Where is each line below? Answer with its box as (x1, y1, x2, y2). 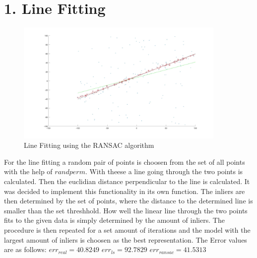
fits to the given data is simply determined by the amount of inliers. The (4, 215, 225, 225)
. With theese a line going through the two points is (85, 166, 243, 177)
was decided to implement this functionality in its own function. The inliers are (4, 186, 245, 196)
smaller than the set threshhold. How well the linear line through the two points (4, 205, 248, 215)
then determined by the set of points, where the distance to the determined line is (4, 195, 253, 206)
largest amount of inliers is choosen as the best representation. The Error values (4, 234, 247, 245)
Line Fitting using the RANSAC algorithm (24, 140, 154, 150)
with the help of (4, 166, 53, 177)
